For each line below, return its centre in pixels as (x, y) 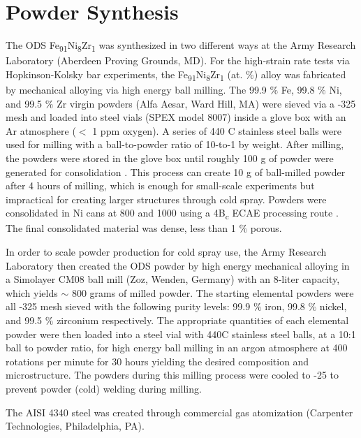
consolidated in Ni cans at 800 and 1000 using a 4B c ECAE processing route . (172, 214)
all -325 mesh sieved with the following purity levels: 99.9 (128, 306)
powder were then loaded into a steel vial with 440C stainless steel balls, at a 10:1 (181, 334)
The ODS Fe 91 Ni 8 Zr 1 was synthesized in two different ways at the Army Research (181, 46)
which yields (32, 292)
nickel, (333, 306)
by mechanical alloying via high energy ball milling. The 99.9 (136, 89)
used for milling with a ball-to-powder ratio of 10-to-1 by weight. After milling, (175, 144)
